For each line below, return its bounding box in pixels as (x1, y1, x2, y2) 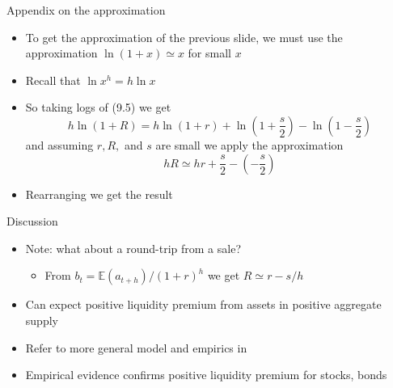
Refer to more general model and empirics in (25, 339, 247, 356)
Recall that (25, 71, 81, 88)
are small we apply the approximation (155, 136, 344, 153)
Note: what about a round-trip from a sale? (25, 239, 242, 256)
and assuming (25, 136, 94, 153)
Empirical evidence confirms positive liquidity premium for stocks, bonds (25, 366, 387, 383)
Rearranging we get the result (25, 185, 173, 202)
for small (188, 44, 231, 61)
